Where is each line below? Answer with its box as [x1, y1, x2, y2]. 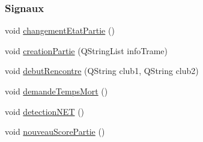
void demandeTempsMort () [5, 85, 108, 97]
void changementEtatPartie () [5, 24, 115, 37]
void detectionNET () [5, 105, 85, 117]
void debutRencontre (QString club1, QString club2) [5, 64, 199, 77]
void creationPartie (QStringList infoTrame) [5, 44, 168, 57]
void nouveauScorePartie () [5, 125, 105, 138]
